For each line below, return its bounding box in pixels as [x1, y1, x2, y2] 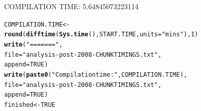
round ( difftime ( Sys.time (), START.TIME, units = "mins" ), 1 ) [4, 31, 198, 38]
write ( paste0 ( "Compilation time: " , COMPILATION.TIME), [4, 71, 187, 78]
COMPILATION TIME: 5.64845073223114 [4, 1, 139, 11]
